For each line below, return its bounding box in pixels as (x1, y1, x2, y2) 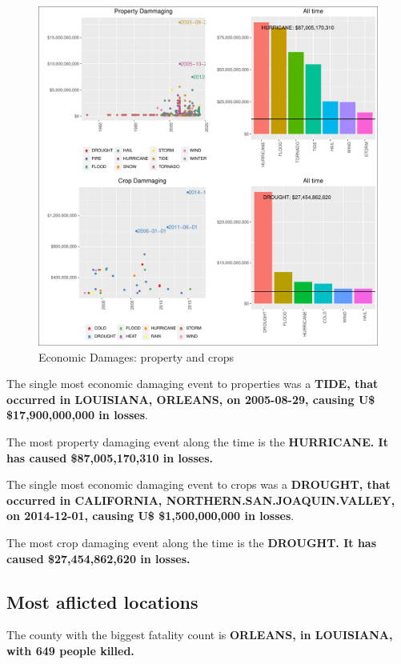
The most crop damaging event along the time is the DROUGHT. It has (6, 534, 377, 550)
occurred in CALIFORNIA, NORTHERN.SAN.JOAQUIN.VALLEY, (6, 491, 395, 508)
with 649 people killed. (6, 642, 134, 658)
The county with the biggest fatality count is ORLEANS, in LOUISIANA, (6, 626, 393, 643)
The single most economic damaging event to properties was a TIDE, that (6, 375, 379, 392)
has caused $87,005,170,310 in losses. (6, 449, 214, 466)
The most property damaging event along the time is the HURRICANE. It (6, 433, 388, 450)
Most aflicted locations (6, 589, 198, 614)
